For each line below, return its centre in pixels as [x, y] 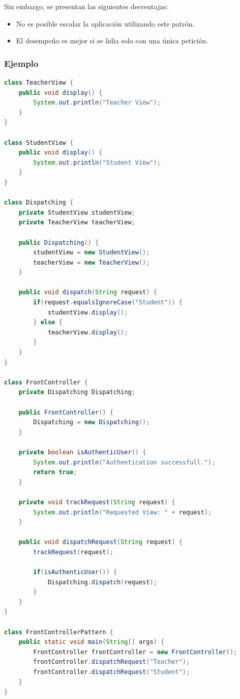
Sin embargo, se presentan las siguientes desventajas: [86, 6]
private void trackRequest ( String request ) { [97, 502]
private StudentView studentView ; [77, 212]
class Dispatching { [39, 203]
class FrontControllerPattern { [59, 632]
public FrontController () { [66, 412]
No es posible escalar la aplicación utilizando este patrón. [105, 23]
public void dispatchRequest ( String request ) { [100, 542]
